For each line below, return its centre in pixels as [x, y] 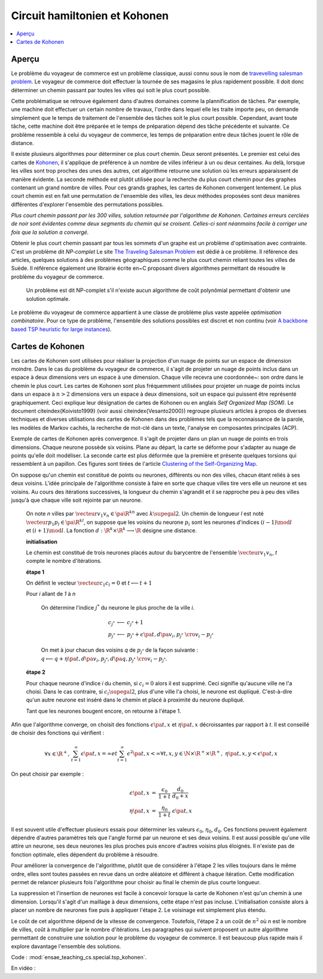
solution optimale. [48, 299]
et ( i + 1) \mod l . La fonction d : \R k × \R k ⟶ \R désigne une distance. [112, 530]
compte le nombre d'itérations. [64, 561]
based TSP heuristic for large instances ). [61, 329]
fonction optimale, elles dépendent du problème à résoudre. [85, 854]
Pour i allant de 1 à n [51, 594]
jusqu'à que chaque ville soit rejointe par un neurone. [77, 500]
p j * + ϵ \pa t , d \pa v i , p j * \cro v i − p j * [170, 635]
